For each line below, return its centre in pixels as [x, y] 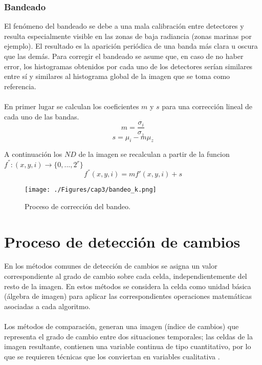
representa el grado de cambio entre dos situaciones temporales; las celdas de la [128, 336]
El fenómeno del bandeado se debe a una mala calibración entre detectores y [124, 26]
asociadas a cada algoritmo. [47, 306]
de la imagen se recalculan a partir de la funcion [154, 154]
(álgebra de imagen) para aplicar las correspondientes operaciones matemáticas [128, 296]
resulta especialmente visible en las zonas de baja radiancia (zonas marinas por [128, 36]
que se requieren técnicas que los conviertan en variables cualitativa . [112, 356]
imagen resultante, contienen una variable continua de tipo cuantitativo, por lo [128, 346]
